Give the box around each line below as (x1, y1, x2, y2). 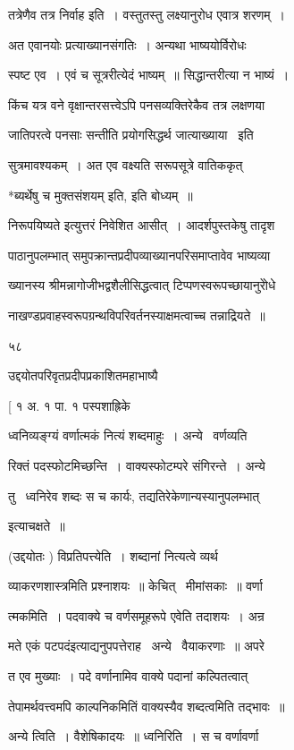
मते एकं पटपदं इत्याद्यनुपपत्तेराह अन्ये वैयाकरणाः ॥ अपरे (8, 636, 265, 655)
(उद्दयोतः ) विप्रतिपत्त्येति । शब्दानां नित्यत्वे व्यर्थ (8, 546, 218, 565)
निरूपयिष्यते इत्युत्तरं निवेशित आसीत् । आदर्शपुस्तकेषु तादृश (8, 216, 275, 234)
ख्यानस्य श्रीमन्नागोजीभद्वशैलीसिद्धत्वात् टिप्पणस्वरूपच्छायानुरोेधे (8, 276, 276, 294)
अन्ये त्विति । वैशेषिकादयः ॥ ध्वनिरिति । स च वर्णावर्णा (8, 727, 259, 746)
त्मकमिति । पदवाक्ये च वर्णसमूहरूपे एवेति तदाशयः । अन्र (8, 606, 265, 625)
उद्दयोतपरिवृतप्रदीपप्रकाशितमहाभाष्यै (8, 366, 158, 385)
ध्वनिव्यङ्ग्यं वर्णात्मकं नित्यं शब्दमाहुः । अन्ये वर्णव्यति (8, 426, 248, 445)
